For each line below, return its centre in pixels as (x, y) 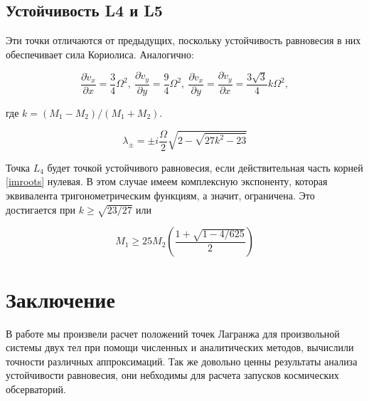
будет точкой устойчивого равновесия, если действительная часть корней (205, 167)
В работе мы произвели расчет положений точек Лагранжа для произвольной (173, 333)
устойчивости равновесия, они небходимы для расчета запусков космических (172, 375)
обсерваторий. (36, 389)
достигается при (41, 209)
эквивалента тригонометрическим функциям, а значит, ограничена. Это (160, 196)
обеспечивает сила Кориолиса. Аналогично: (100, 54)
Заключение (60, 299)
